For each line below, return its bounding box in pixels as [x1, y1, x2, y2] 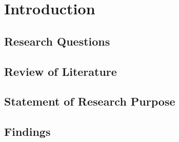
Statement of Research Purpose [4, 93, 175, 109]
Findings [4, 124, 51, 139]
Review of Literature [4, 63, 117, 79]
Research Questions [4, 33, 110, 49]
